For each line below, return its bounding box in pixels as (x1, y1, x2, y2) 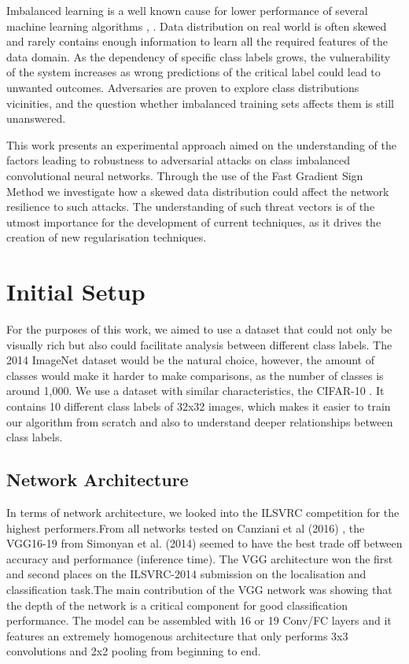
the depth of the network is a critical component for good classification (6, 596, 348, 613)
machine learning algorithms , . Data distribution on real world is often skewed (6, 17, 387, 34)
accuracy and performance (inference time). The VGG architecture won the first (6, 550, 393, 566)
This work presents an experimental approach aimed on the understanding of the (6, 136, 396, 153)
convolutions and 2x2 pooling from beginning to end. (6, 643, 261, 659)
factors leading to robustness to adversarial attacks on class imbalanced (6, 152, 351, 168)
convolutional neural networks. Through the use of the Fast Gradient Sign (6, 167, 363, 183)
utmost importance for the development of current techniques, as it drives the (6, 213, 381, 230)
